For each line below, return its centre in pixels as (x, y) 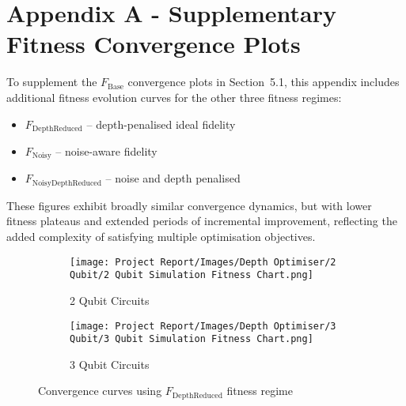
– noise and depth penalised (173, 178)
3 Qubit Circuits (110, 364)
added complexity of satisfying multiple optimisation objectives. (161, 237)
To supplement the (52, 82)
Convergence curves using (100, 391)
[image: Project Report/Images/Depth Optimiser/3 (203, 326)
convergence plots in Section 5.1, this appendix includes (264, 82)
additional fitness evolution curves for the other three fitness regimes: (174, 97)
